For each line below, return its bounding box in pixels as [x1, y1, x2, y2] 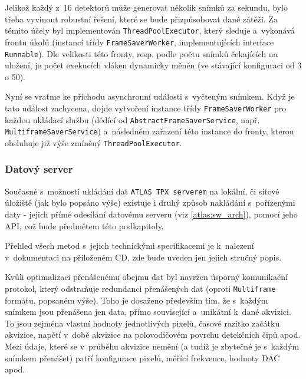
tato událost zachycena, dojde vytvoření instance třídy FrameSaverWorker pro [5, 101, 287, 114]
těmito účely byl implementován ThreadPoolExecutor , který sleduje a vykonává [5, 24, 295, 37]
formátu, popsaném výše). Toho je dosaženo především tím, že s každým [5, 294, 268, 306]
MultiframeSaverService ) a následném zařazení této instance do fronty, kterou [5, 125, 294, 137]
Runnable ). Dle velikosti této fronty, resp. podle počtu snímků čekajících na [5, 47, 278, 60]
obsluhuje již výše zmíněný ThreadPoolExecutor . [5, 136, 182, 149]
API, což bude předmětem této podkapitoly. [5, 219, 164, 232]
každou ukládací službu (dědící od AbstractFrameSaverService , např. [5, 113, 260, 126]
